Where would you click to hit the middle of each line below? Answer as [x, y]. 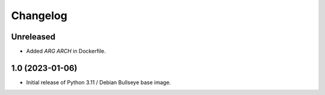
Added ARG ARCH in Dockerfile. [66, 51]
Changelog [39, 16]
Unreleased [33, 37]
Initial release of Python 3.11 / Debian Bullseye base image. [99, 82]
